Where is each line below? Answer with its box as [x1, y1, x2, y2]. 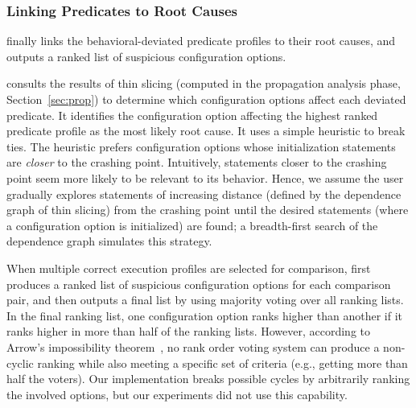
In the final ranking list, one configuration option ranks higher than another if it [6, 307, 402, 324]
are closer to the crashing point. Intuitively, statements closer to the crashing [6, 154, 387, 171]
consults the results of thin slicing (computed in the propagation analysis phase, [6, 75, 401, 92]
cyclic [6, 354, 34, 371]
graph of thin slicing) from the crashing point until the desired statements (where [6, 201, 409, 218]
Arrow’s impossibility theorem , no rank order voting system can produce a [6, 338, 380, 355]
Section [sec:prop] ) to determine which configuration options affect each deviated [6, 91, 406, 107]
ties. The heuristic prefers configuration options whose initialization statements [6, 138, 396, 155]
